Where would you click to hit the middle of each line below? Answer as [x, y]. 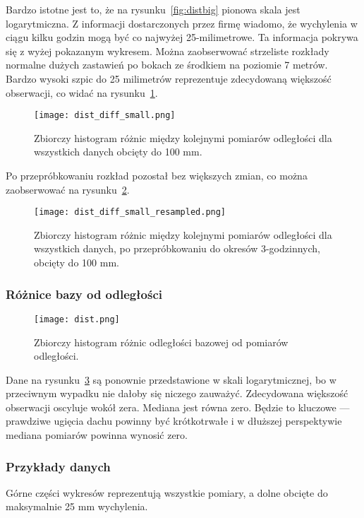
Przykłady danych [58, 466]
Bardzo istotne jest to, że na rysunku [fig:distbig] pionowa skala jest [153, 9]
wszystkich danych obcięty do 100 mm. [118, 152]
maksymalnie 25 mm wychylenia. [77, 506]
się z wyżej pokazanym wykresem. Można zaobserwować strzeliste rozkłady [168, 51]
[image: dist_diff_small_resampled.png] [130, 212]
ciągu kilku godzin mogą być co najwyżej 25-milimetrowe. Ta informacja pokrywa [182, 37]
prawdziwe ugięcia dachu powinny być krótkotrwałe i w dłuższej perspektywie [174, 421]
